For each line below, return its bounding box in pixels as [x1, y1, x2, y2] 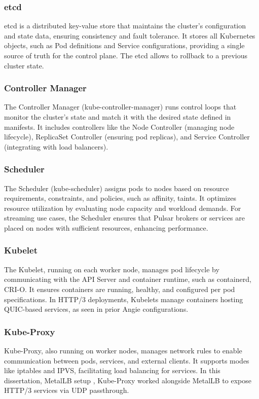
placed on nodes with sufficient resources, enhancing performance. [4, 222, 208, 233]
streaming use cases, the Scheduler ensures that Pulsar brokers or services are [4, 212, 245, 223]
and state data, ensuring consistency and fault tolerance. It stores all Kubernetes [4, 30, 255, 41]
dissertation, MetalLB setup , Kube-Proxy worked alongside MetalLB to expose [4, 375, 251, 385]
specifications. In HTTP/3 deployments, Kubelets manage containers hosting [4, 294, 243, 304]
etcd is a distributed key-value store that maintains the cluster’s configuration [4, 20, 246, 31]
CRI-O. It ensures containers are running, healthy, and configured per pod [4, 283, 235, 294]
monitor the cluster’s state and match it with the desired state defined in [4, 112, 231, 122]
